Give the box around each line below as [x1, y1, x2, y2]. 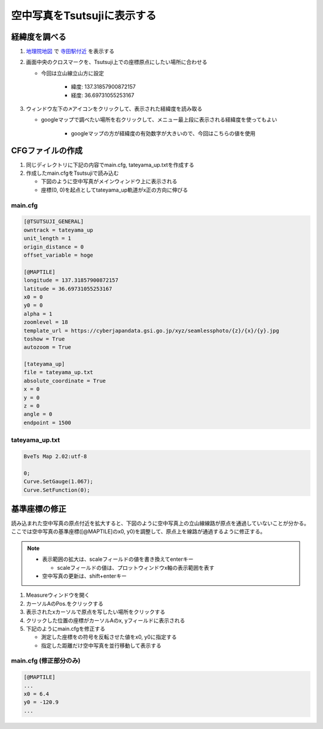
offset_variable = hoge [23, 251, 94, 259]
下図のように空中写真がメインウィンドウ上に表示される [41, 178, 178, 185]
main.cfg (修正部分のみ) [11, 657, 81, 665]
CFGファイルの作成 [11, 145, 83, 156]
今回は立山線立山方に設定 [41, 69, 104, 77]
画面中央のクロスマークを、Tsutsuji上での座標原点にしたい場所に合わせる [26, 59, 208, 66]
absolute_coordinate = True [23, 377, 106, 384]
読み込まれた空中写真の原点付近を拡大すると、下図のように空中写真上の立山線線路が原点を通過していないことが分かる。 [11, 520, 310, 527]
